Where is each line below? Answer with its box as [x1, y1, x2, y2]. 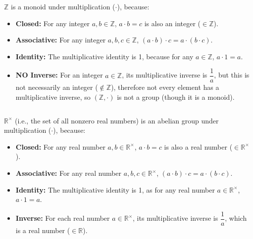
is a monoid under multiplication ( [11, 1, 115, 11]
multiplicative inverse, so [15, 92, 91, 102]
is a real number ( [15, 225, 70, 235]
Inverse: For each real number [15, 213, 110, 223]
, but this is [214, 70, 250, 80]
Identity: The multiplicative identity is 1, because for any [15, 51, 194, 61]
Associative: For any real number [15, 168, 122, 178]
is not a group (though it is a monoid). [117, 92, 235, 102]
